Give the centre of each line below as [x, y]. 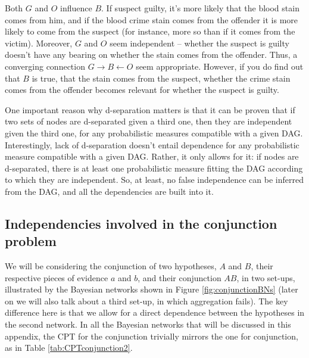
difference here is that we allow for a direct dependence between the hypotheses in [155, 312]
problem [31, 241]
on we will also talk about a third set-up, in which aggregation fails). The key [146, 301]
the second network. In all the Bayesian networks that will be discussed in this [148, 324]
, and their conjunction [180, 277]
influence [76, 8]
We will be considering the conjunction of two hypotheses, [111, 266]
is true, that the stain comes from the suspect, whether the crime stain [161, 78]
